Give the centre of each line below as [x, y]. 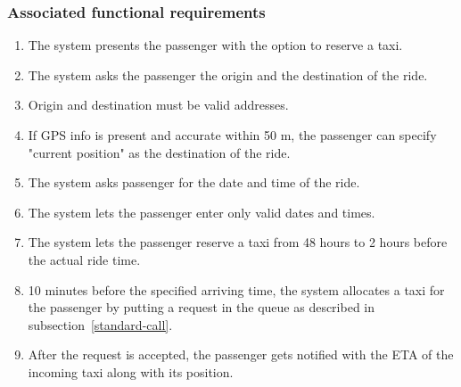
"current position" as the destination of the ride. [159, 152]
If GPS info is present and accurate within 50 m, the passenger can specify [232, 135]
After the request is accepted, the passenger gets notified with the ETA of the [241, 354]
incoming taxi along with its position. [131, 371]
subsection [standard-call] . [100, 324]
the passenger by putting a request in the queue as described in [202, 307]
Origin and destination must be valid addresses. [158, 105]
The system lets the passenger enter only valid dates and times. [202, 212]
